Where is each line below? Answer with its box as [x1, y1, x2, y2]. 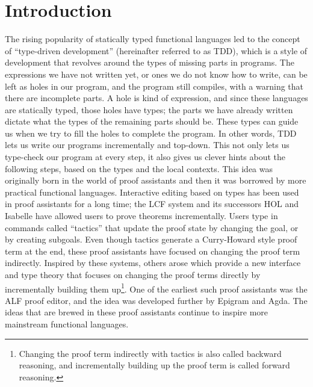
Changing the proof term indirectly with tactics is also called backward [19, 347, 282, 359]
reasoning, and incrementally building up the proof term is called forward [19, 359, 290, 371]
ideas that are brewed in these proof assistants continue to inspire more [5, 306, 268, 318]
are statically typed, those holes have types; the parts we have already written [5, 103, 293, 116]
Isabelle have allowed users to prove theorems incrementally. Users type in [5, 209, 278, 222]
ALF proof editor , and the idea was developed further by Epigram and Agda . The [5, 294, 308, 306]
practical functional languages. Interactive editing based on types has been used [5, 185, 299, 198]
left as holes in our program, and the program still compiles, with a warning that [5, 79, 304, 92]
